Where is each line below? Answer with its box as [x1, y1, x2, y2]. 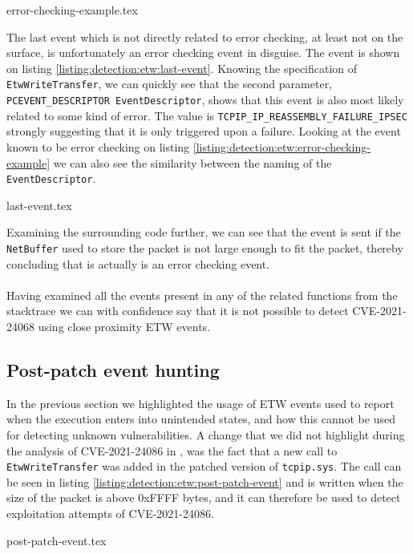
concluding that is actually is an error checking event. [6, 255, 270, 272]
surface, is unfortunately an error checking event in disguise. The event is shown [6, 44, 400, 61]
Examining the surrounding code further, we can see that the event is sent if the [6, 224, 401, 241]
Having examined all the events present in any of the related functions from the [6, 286, 398, 303]
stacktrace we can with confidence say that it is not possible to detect [6, 302, 349, 319]
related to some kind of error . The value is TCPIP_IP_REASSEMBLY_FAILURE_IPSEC [6, 107, 407, 123]
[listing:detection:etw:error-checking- [192, 138, 370, 155]
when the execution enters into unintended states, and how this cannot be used [6, 410, 395, 427]
